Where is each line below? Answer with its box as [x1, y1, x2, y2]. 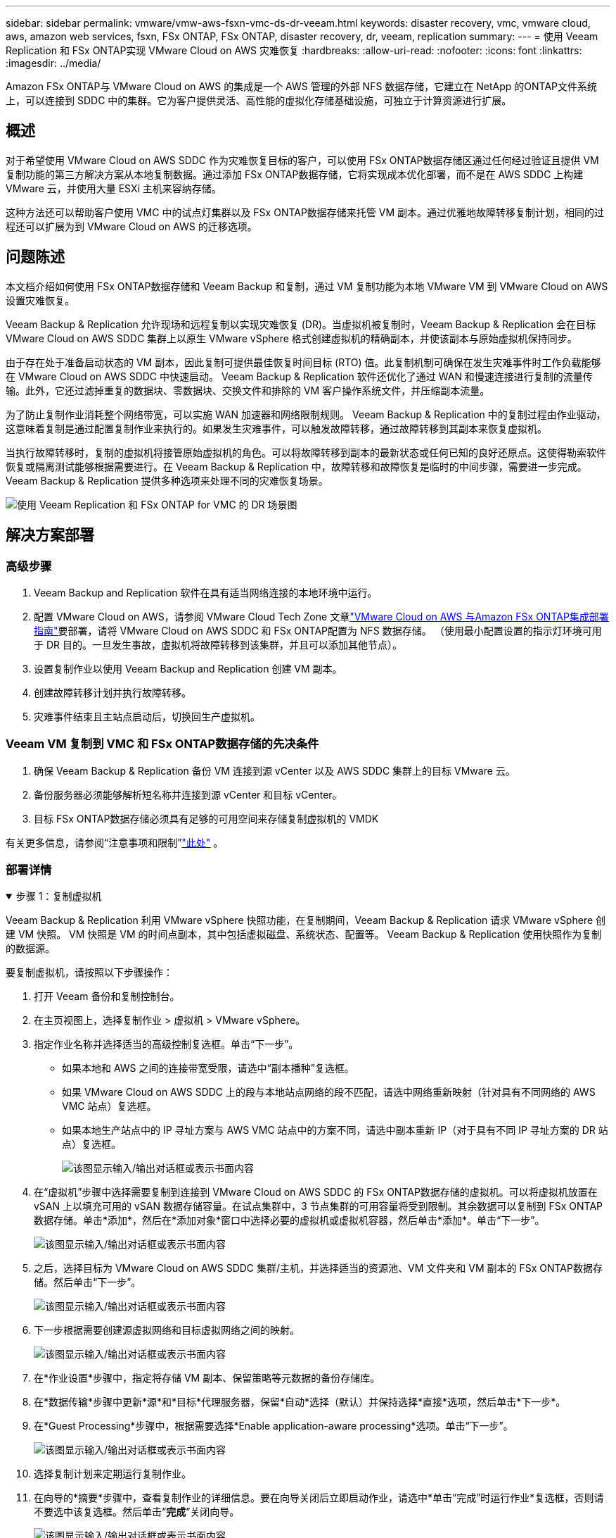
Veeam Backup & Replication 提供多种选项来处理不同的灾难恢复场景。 [6, 474, 328, 487]
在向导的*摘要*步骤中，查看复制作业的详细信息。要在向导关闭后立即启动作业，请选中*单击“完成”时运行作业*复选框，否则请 [34, 1492, 604, 1504]
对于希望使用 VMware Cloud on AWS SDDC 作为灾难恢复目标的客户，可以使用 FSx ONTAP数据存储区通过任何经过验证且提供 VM [6, 154, 599, 166]
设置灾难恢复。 [6, 294, 75, 306]
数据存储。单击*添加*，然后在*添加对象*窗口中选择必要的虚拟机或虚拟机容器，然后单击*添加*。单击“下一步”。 [34, 1214, 545, 1227]
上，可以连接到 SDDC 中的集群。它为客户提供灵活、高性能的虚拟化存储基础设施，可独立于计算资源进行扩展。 [6, 94, 512, 106]
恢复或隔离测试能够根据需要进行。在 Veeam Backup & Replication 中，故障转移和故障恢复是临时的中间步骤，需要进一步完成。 [6, 460, 587, 473]
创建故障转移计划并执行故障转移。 [34, 686, 191, 699]
